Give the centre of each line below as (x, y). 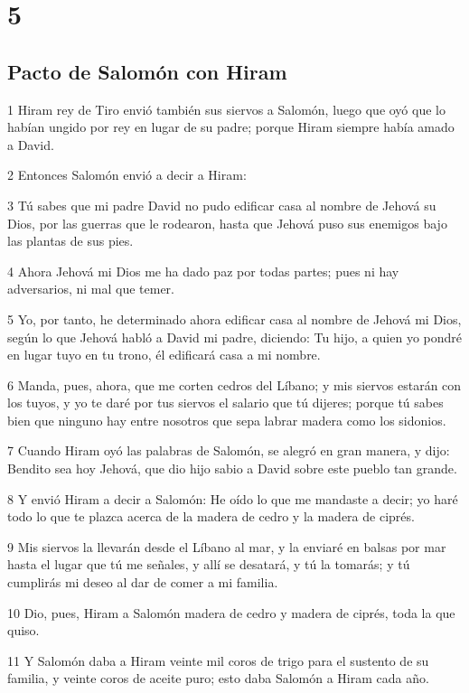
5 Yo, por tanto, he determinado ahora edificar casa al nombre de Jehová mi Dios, (234, 318)
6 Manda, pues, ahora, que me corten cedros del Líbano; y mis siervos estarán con (234, 384)
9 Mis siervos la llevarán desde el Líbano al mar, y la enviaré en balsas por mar (227, 546)
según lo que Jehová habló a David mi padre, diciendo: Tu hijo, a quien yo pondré (235, 337)
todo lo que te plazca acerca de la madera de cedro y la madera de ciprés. (211, 516)
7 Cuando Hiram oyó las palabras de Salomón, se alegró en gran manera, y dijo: (229, 450)
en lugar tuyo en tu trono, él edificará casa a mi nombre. (164, 355)
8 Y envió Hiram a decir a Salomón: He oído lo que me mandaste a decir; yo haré (233, 498)
